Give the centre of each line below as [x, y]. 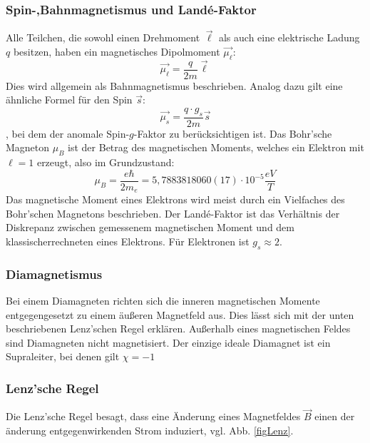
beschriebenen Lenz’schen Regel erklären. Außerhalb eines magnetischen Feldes [178, 329]
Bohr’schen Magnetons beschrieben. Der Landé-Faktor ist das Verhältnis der [173, 213]
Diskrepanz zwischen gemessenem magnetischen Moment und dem [150, 227]
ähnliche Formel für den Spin [69, 100]
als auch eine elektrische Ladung [289, 37]
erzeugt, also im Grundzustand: [106, 162]
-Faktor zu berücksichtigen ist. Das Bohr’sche [233, 133]
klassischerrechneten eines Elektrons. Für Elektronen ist [128, 241]
